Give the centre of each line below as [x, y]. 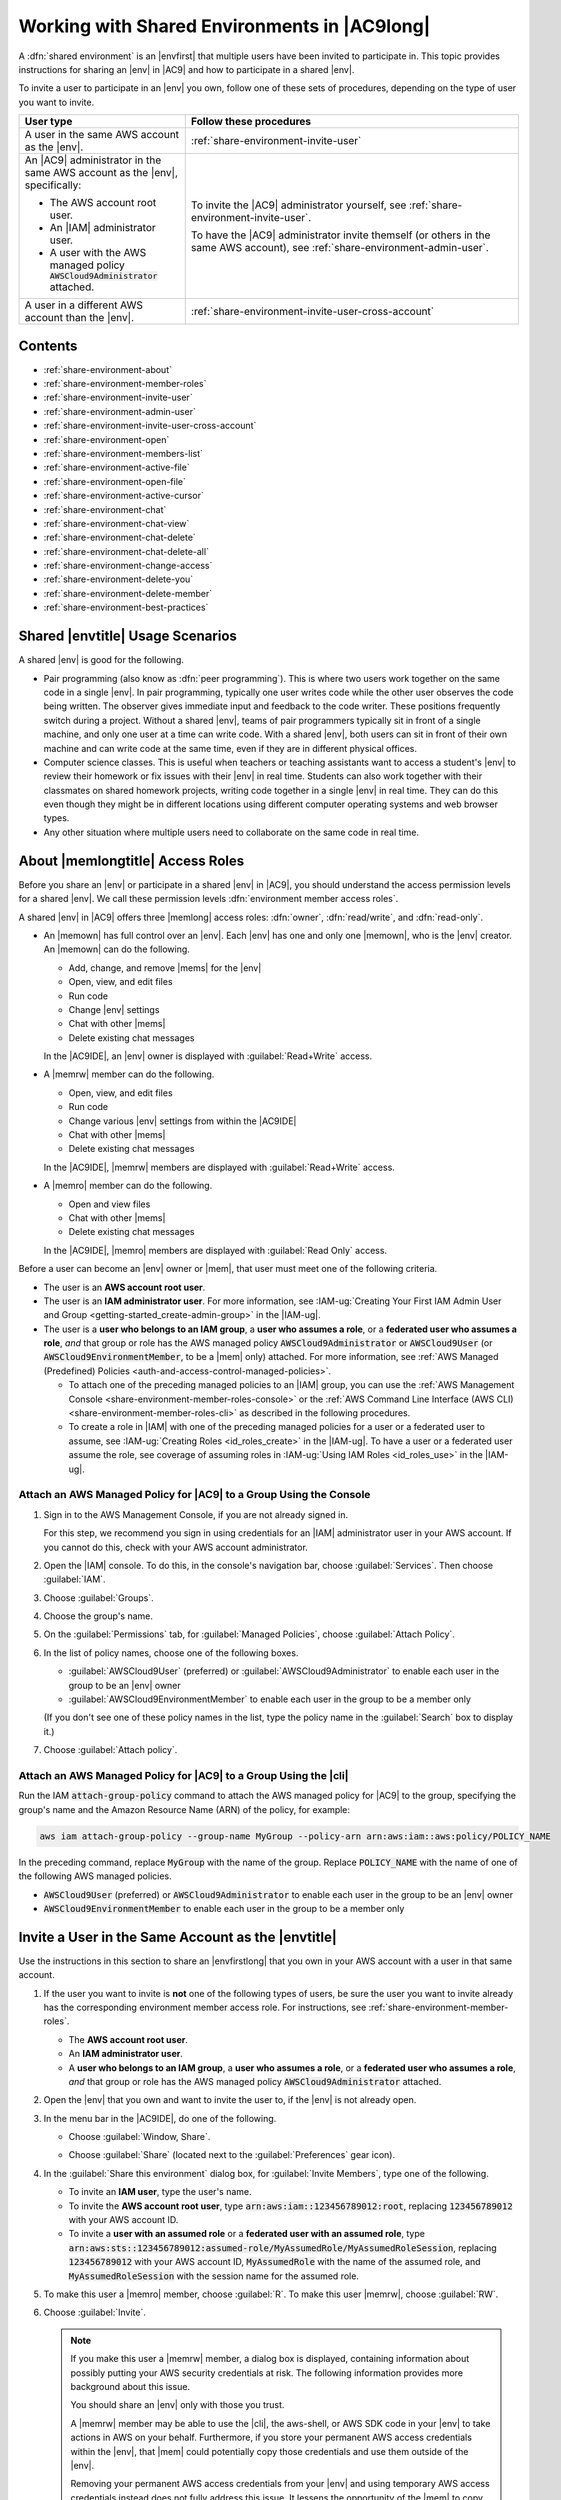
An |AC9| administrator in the [93, 160]
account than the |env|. [79, 318]
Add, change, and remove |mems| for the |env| [165, 967]
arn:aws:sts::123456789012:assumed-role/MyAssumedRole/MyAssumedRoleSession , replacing [282, 2247]
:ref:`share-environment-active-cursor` [123, 496]
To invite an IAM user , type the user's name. [160, 2192]
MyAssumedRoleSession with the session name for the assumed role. [214, 2276]
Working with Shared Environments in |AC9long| [224, 26]
